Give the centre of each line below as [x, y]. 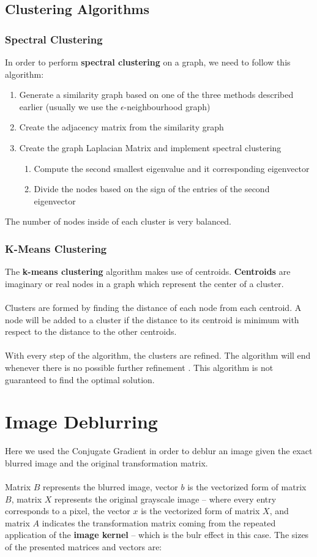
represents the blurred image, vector [110, 487]
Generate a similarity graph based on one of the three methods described [156, 95]
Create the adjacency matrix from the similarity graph [121, 127]
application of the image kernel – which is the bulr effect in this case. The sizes [157, 535]
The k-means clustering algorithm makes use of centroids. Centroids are [148, 271]
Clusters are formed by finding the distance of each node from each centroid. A [153, 307]
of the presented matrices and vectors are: [84, 546]
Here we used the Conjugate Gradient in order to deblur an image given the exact [159, 451]
